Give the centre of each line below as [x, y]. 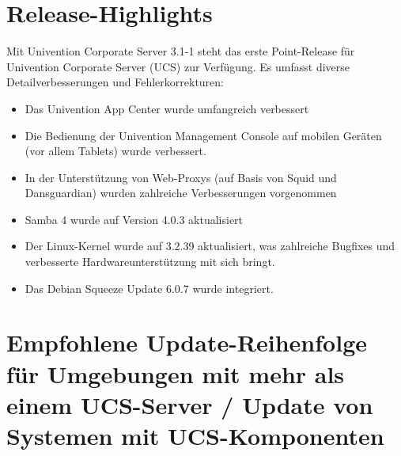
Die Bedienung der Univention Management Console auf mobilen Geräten [203, 135]
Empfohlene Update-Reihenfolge [187, 342]
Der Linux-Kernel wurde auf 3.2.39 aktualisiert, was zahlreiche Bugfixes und [210, 246]
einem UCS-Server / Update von [190, 404]
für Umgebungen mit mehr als [176, 373]
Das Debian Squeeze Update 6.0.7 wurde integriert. [149, 288]
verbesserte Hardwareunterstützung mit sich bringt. [150, 262]
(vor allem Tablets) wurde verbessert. [115, 151]
